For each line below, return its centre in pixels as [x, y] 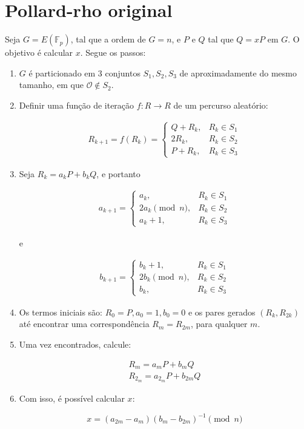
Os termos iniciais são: [61, 312]
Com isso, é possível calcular [72, 398]
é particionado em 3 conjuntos [84, 73]
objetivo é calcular [39, 52]
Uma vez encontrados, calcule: [75, 344]
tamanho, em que [51, 85]
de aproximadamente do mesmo [238, 73]
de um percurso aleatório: [221, 105]
